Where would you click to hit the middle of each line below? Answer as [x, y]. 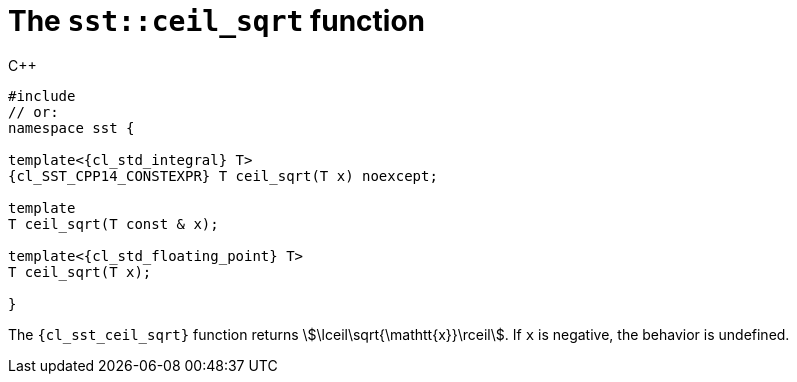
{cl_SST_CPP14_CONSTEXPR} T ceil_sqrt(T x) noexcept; [223, 175]
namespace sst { [71, 127]
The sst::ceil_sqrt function [217, 21]
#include [42, 95]
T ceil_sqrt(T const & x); [113, 223]
